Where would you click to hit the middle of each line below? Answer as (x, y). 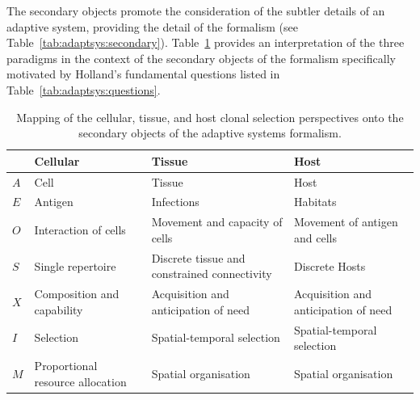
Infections (175, 202)
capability (59, 309)
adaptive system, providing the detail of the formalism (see (152, 26)
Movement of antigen (346, 222)
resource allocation (80, 381)
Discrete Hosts (330, 265)
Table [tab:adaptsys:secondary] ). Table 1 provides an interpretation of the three (206, 42)
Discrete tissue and (198, 257)
